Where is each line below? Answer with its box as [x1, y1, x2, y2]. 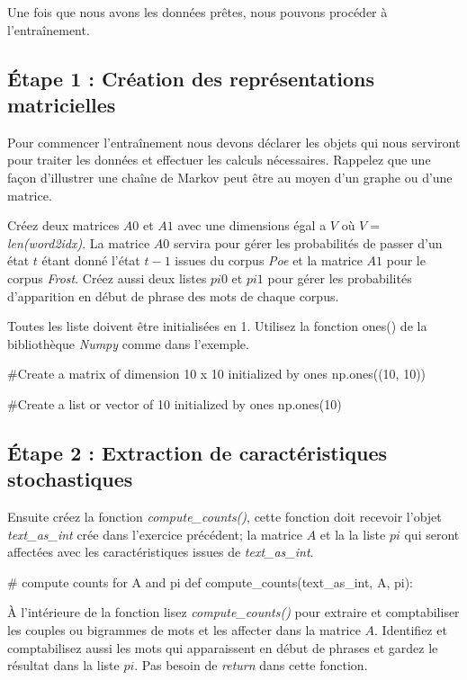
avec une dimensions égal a [177, 216, 327, 235]
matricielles [7, 90, 116, 118]
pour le [386, 251, 426, 270]
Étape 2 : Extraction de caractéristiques [7, 438, 388, 466]
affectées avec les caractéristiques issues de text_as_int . [7, 542, 314, 561]
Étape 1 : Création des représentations [7, 64, 375, 92]
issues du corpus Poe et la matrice [175, 251, 363, 270]
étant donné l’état [41, 251, 140, 270]
